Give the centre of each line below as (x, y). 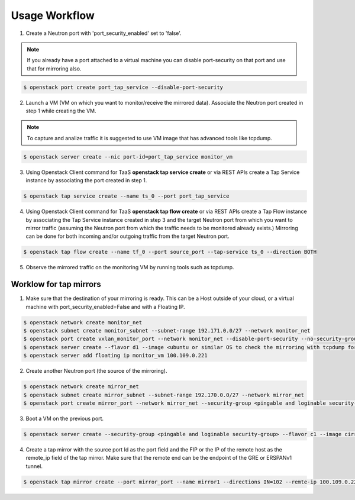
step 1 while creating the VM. (61, 111)
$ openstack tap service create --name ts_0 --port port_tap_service (126, 196)
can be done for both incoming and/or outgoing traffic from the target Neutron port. (128, 236)
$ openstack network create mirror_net (81, 387)
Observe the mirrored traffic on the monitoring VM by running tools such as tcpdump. (130, 267)
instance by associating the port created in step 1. (86, 180)
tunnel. (34, 466)
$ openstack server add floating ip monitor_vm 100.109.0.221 (115, 356)
